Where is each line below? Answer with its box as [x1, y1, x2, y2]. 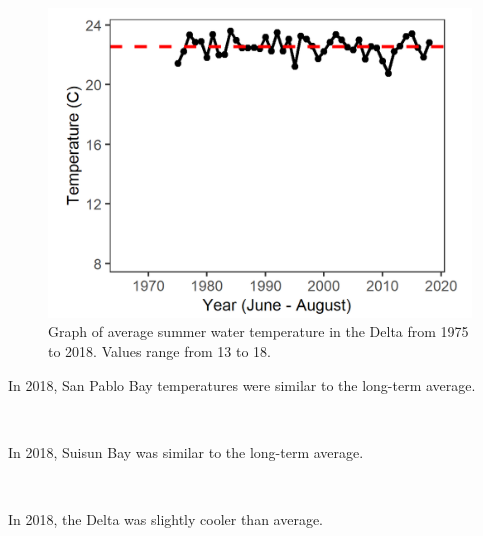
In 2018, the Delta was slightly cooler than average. [8, 508, 324, 529]
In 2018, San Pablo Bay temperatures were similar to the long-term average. [8, 374, 476, 395]
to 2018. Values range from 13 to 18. [48, 340, 271, 361]
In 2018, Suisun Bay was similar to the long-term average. [8, 441, 364, 462]
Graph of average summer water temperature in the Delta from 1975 [48, 321, 469, 342]
